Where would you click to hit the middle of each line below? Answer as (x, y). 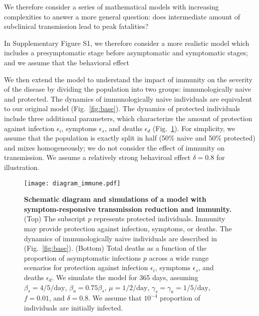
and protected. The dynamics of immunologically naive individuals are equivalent (128, 98)
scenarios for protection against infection (86, 267)
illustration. (22, 167)
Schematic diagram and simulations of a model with (115, 199)
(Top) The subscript (55, 219)
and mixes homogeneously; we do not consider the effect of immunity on (115, 147)
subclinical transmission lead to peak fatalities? (76, 26)
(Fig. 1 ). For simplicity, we (194, 128)
